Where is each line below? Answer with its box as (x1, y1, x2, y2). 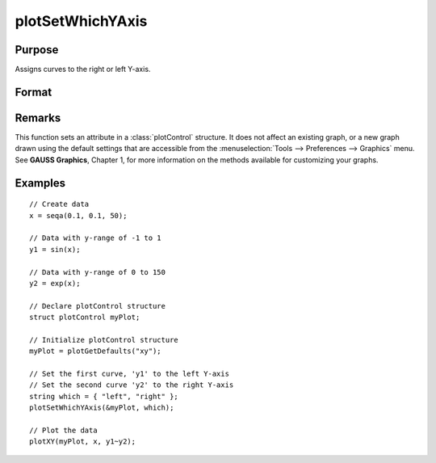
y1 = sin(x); (29, 245, 81, 254)
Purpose (15, 43, 59, 57)
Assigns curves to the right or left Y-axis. (15, 65, 151, 74)
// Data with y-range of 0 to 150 (29, 267, 166, 276)
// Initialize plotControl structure (29, 335, 179, 344)
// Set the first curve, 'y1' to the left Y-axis (29, 369, 230, 379)
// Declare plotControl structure (29, 301, 166, 310)
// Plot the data (29, 425, 98, 435)
